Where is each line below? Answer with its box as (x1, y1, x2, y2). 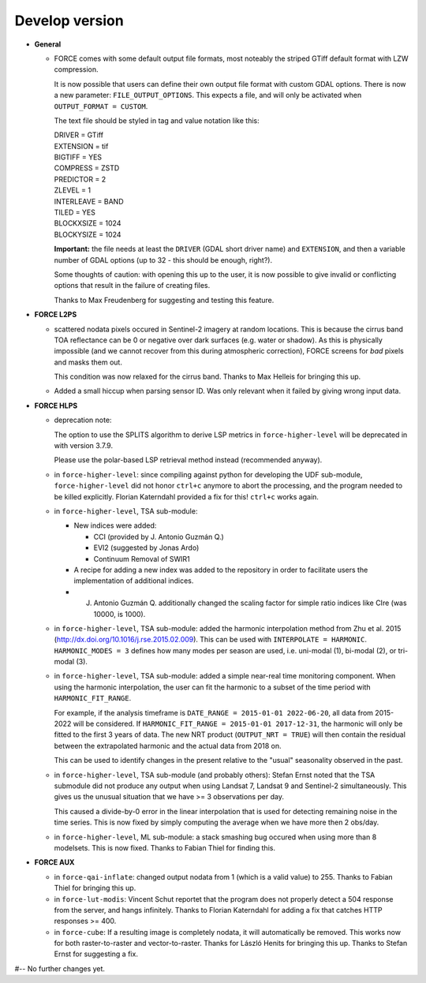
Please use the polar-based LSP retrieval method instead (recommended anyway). (54, 455, 323, 465)
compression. (54, 65, 99, 74)
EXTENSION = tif (54, 141, 109, 151)
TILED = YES (54, 207, 96, 217)
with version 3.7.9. (54, 441, 114, 450)
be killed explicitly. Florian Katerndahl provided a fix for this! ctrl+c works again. (54, 491, 319, 501)
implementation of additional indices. (73, 576, 194, 585)
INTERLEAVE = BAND (54, 196, 124, 206)
